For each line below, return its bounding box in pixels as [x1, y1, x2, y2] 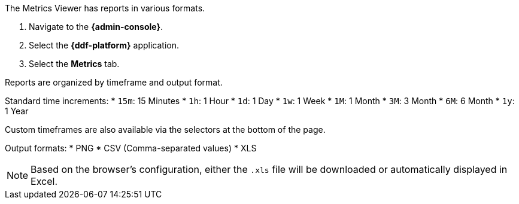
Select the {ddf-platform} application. [29, 40, 179, 50]
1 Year [5, 106, 29, 116]
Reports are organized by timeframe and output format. [5, 77, 223, 87]
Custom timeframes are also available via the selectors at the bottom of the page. [5, 124, 326, 135]
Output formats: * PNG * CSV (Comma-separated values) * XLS [5, 143, 257, 153]
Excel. [31, 175, 58, 187]
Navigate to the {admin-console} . [29, 22, 163, 32]
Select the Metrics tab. [29, 59, 120, 69]
